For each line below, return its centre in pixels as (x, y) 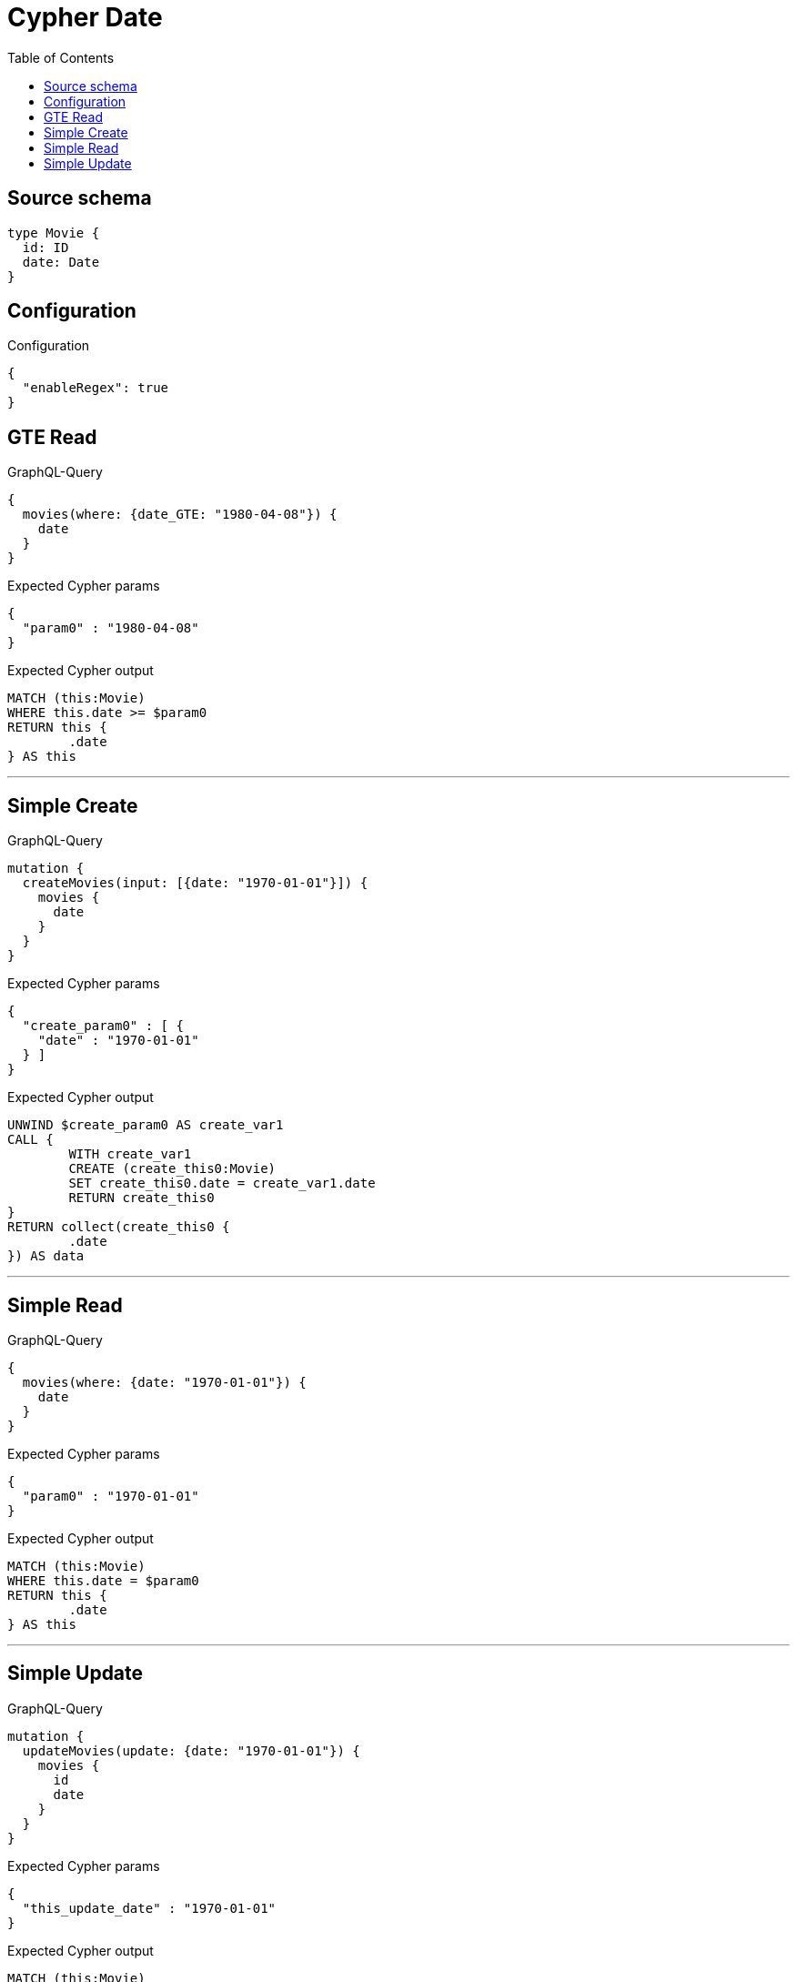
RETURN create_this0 (141, 1198)
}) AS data (46, 1256)
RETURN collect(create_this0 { (119, 1227)
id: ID (45, 247)
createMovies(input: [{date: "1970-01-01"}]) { (195, 883)
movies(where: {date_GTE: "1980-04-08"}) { (180, 515)
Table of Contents (61, 57)
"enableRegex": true (96, 388)
